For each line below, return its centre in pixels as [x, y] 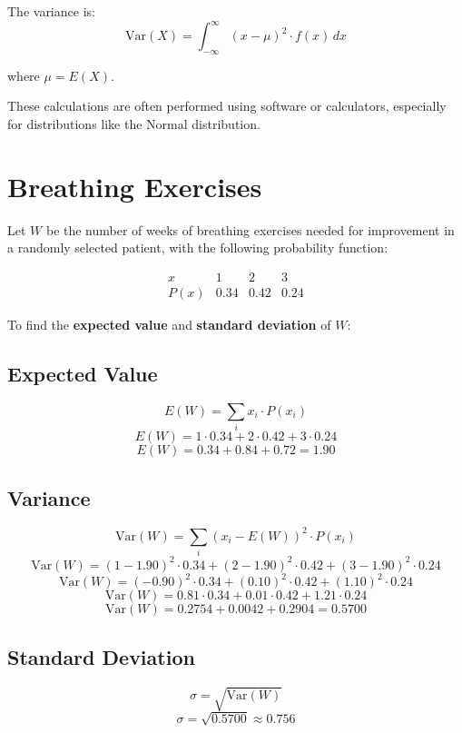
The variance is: [51, 11]
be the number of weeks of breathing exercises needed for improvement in [250, 229]
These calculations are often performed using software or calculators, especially [227, 106]
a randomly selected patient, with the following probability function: [198, 248]
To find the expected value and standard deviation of [169, 325]
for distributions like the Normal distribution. [134, 124]
